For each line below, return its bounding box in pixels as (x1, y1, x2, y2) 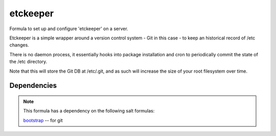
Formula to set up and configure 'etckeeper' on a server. (9, 26, 128, 32)
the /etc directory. (9, 59, 48, 65)
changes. (9, 42, 29, 48)
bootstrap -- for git (23, 117, 63, 123)
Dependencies (9, 81, 57, 90)
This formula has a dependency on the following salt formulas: (23, 108, 155, 114)
